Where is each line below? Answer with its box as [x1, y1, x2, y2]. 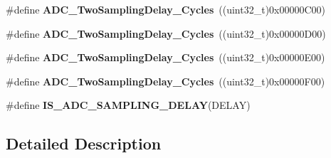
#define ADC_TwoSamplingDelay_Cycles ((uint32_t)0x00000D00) [6, 26, 326, 41]
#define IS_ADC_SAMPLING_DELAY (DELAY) [6, 98, 251, 112]
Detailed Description [6, 132, 162, 154]
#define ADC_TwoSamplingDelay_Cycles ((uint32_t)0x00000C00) [6, 2, 326, 16]
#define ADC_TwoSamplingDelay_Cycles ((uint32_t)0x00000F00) [6, 73, 325, 88]
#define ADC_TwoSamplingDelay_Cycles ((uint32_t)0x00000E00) [6, 50, 325, 65]
